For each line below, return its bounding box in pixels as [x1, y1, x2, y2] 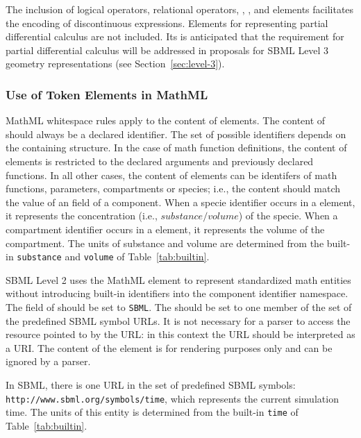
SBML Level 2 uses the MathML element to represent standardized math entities [6, 272, 351, 287]
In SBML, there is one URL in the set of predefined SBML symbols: [6, 378, 296, 391]
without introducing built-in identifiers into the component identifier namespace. [6, 286, 349, 301]
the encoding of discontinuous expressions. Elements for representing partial [6, 15, 328, 30]
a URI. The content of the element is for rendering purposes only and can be [6, 340, 333, 355]
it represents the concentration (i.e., [6, 208, 158, 223]
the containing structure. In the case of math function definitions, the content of [6, 140, 347, 155]
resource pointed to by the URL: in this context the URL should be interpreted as [6, 327, 355, 342]
